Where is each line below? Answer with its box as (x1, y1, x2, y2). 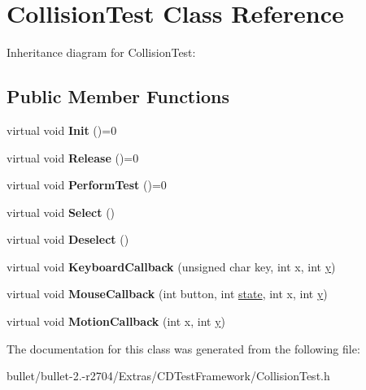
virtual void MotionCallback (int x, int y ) (7, 313, 226, 330)
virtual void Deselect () (7, 231, 129, 248)
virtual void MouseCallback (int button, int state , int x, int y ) (7, 285, 328, 302)
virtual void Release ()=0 (7, 149, 139, 166)
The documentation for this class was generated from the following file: (7, 340, 360, 357)
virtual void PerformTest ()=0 (7, 176, 167, 193)
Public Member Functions (7, 84, 229, 109)
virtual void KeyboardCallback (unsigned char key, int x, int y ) (7, 258, 336, 275)
